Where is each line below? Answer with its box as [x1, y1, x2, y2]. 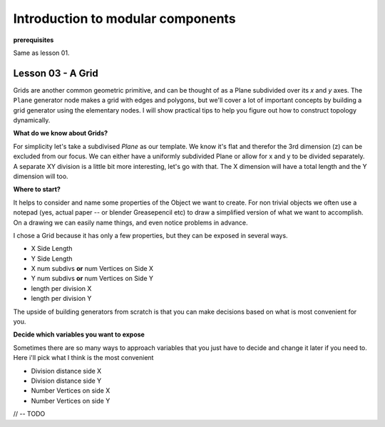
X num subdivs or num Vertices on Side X [31, 264, 153, 273]
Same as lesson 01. [13, 48, 70, 57]
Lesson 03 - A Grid [13, 67, 99, 79]
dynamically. [13, 116, 51, 125]
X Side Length [31, 245, 73, 253]
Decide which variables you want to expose [13, 330, 145, 339]
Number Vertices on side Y [31, 396, 111, 405]
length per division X [31, 284, 92, 292]
